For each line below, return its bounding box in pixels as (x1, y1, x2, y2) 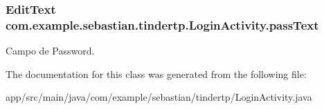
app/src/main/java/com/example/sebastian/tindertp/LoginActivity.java (6, 90, 312, 104)
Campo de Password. (6, 43, 95, 58)
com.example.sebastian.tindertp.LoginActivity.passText (6, 16, 319, 33)
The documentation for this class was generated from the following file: (6, 66, 307, 81)
